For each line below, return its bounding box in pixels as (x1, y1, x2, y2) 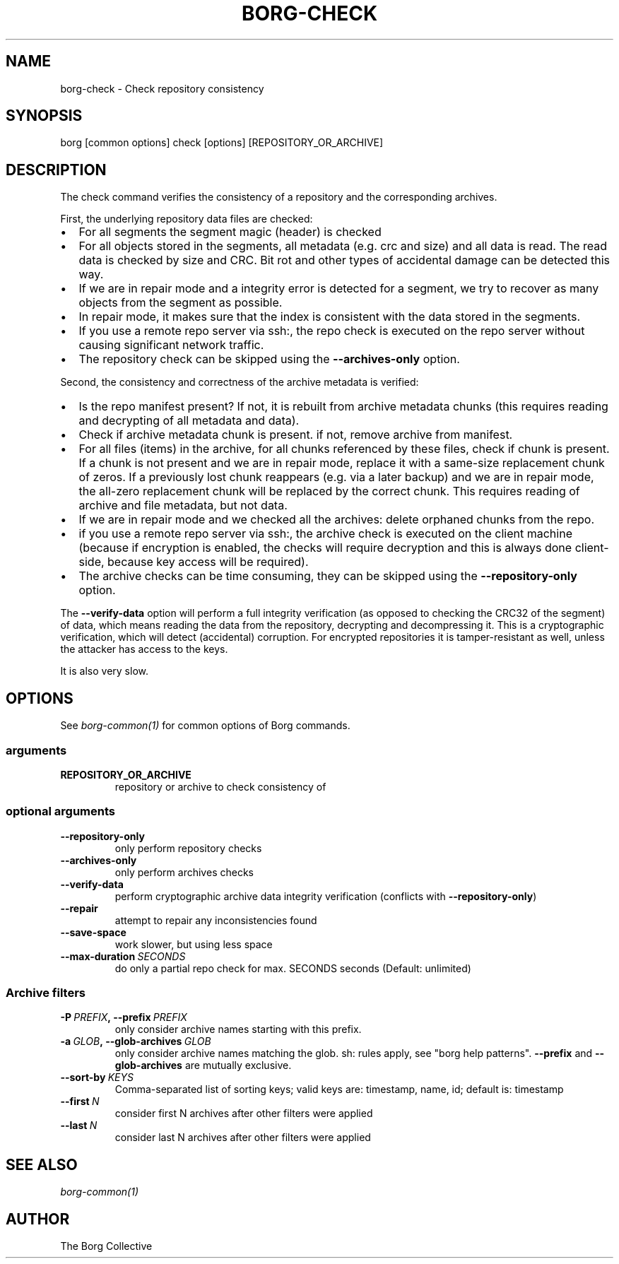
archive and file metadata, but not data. (78, 498, 288, 513)
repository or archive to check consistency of (114, 780, 326, 793)
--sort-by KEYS (60, 1071, 134, 1084)
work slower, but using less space (114, 938, 273, 950)
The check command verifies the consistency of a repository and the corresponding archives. (60, 191, 497, 203)
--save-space (60, 926, 126, 938)
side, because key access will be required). (78, 555, 309, 569)
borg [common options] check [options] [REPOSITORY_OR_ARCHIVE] (60, 136, 384, 149)
